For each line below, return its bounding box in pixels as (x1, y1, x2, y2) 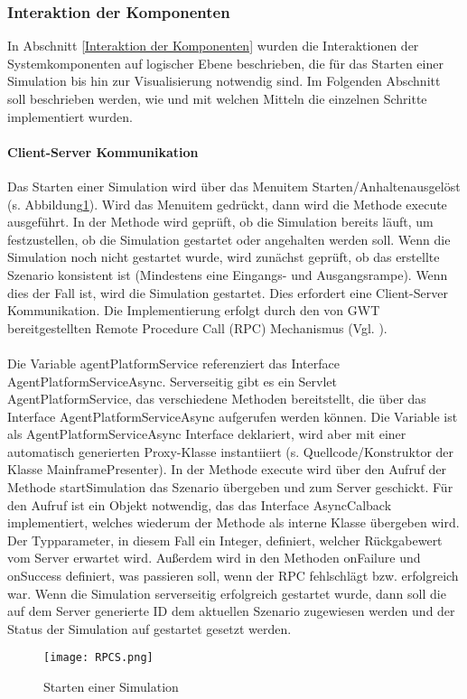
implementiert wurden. (7, 107, 133, 126)
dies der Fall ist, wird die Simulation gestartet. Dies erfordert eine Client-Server (7, 283, 448, 302)
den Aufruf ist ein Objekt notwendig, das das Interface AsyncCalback (7, 495, 392, 514)
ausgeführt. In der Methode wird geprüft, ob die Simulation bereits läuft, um (7, 212, 434, 231)
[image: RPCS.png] (43, 651, 154, 665)
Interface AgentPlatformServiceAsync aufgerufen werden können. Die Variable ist (7, 406, 458, 425)
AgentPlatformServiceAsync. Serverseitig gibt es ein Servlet (7, 371, 338, 390)
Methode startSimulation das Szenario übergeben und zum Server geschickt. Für (7, 478, 453, 497)
